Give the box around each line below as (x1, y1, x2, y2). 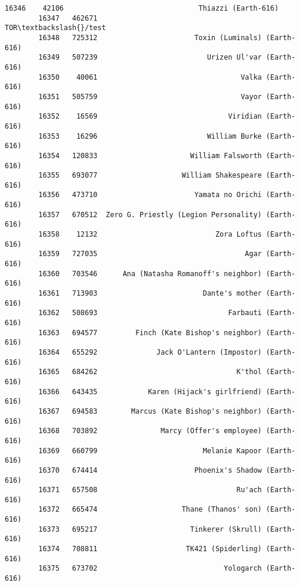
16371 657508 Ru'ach (38, 486, 262, 495)
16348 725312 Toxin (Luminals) (38, 33, 262, 42)
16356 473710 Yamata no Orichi (38, 191, 262, 199)
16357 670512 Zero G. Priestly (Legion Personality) (38, 210, 262, 219)
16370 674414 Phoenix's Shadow (38, 466, 262, 474)
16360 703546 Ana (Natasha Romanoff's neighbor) (38, 269, 262, 278)
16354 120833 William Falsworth (38, 151, 262, 160)
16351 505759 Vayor (38, 92, 262, 101)
